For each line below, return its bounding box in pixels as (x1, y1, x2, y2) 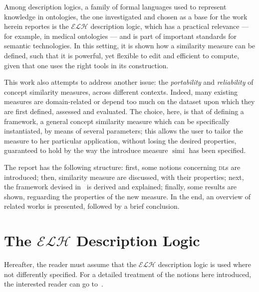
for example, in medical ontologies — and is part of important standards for (4, 30, 237, 41)
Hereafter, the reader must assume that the (4, 259, 137, 269)
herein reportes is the (4, 21, 69, 31)
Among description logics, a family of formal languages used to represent (4, 1, 227, 11)
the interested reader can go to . (4, 279, 103, 289)
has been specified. (189, 145, 246, 155)
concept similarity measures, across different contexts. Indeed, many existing (4, 86, 238, 97)
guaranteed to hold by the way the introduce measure (4, 145, 168, 155)
